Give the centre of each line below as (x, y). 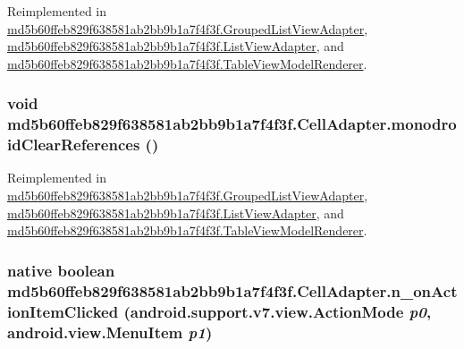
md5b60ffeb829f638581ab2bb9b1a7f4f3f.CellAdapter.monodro (232, 124)
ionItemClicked (63, 311)
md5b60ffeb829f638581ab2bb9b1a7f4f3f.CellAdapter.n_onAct (232, 290)
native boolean (61, 270)
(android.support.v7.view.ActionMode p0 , (278, 311)
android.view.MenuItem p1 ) (110, 332)
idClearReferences (74, 145)
